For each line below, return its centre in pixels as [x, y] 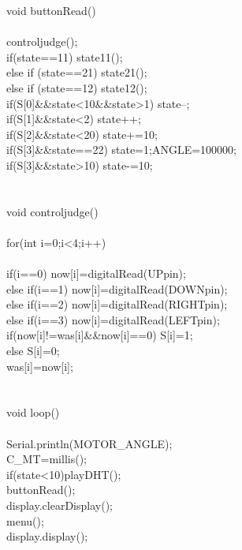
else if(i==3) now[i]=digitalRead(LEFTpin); [113, 319]
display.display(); [47, 536]
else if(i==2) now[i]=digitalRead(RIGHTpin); [117, 304]
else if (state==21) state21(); [77, 72]
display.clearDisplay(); [60, 505]
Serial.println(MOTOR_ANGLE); [89, 443]
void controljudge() [52, 211]
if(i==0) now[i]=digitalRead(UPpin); [96, 273]
